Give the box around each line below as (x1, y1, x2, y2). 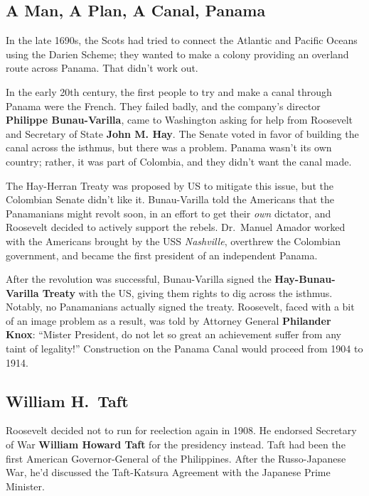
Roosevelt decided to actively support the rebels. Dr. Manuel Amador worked (6, 220, 346, 234)
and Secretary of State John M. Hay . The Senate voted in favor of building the (6, 126, 359, 141)
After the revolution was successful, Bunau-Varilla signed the (6, 271, 272, 286)
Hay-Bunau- (274, 271, 336, 286)
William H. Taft (6, 389, 129, 411)
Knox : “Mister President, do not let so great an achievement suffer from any (6, 327, 341, 342)
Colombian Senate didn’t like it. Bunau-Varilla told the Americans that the (6, 192, 334, 207)
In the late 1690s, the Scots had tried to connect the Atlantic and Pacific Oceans (6, 33, 358, 48)
